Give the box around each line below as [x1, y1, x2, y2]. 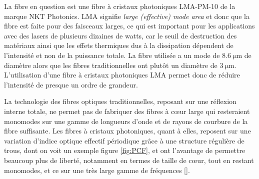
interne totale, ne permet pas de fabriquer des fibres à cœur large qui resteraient [4, 105, 250, 116]
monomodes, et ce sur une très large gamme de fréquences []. [4, 164, 190, 175]
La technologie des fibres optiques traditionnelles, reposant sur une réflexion [4, 96, 236, 106]
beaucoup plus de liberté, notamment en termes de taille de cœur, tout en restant [4, 154, 254, 165]
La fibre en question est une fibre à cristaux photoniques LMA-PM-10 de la [4, 1, 235, 11]
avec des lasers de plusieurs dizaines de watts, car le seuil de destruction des [4, 30, 237, 40]
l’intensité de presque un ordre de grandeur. [4, 79, 138, 89]
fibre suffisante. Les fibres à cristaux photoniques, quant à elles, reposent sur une [4, 125, 251, 136]
